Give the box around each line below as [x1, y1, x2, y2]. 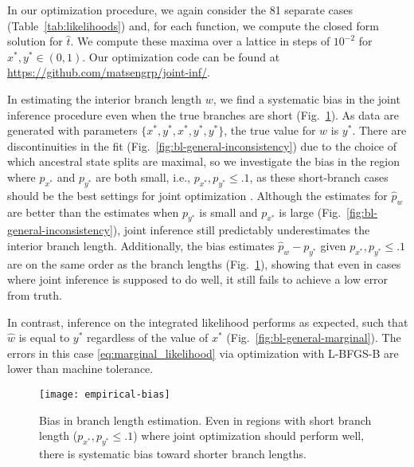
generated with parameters [7, 122, 138, 139]
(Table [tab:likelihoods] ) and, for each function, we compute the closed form [7, 17, 379, 33]
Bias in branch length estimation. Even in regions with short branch [39, 411, 372, 428]
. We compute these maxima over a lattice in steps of [70, 33, 330, 49]
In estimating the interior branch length [7, 90, 202, 107]
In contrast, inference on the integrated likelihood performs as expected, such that [7, 313, 408, 330]
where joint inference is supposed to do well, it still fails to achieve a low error [7, 271, 389, 288]
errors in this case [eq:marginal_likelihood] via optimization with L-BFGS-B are [7, 344, 399, 361]
